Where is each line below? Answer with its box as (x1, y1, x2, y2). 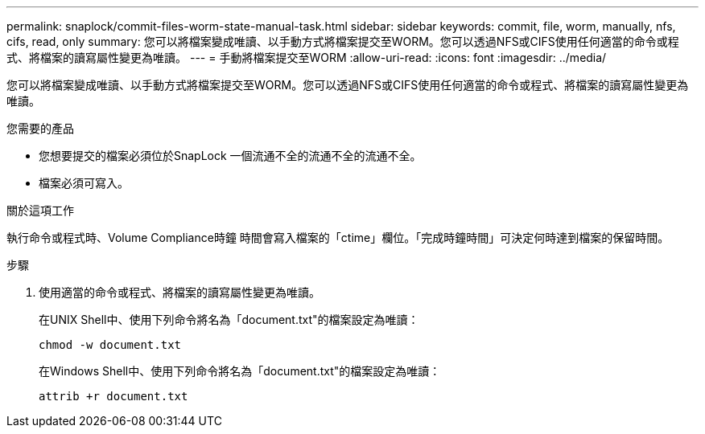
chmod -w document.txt (39, 338, 182, 351)
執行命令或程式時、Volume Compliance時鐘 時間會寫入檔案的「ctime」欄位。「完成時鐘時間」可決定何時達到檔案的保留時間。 (6, 231, 670, 244)
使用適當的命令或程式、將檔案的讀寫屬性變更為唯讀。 (39, 285, 320, 299)
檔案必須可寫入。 (39, 176, 129, 190)
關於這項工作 (6, 203, 74, 217)
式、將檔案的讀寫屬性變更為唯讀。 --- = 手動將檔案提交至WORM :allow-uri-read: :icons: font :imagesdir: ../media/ (6, 51, 607, 64)
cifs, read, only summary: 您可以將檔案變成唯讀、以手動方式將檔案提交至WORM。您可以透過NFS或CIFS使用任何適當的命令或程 (6, 35, 679, 48)
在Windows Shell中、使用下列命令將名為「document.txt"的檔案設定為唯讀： (39, 364, 441, 378)
